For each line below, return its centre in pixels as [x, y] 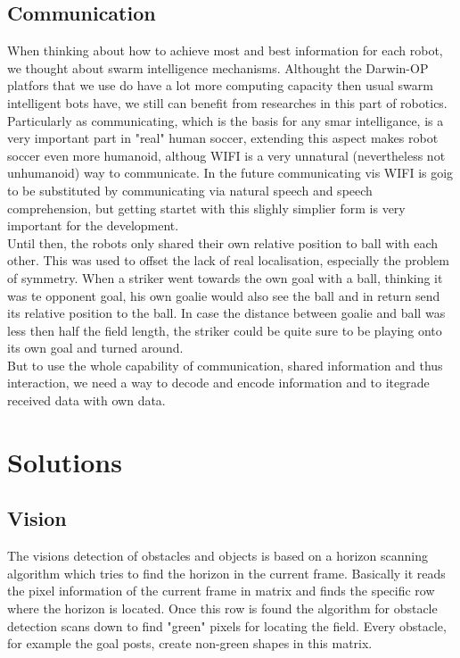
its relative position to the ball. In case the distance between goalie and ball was [226, 313]
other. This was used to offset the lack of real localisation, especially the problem [228, 260]
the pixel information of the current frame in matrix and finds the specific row [221, 591]
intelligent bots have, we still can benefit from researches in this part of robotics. [227, 102]
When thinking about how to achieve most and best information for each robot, [225, 50]
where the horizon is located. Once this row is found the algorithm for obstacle [222, 608]
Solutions [65, 461]
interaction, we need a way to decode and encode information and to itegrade [218, 383]
